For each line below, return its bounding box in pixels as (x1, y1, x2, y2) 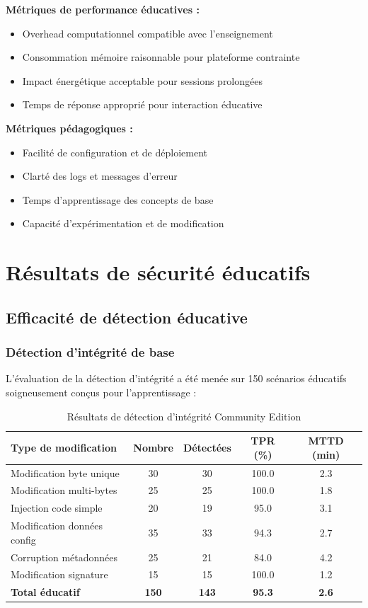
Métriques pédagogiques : (6, 120, 133, 135)
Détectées (183, 440, 231, 454)
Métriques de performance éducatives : (6, 2, 200, 16)
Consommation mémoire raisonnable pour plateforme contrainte (22, 50, 300, 64)
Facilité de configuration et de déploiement (22, 144, 207, 159)
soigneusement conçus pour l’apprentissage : (6, 384, 197, 399)
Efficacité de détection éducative (6, 306, 248, 328)
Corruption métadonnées (11, 549, 118, 564)
